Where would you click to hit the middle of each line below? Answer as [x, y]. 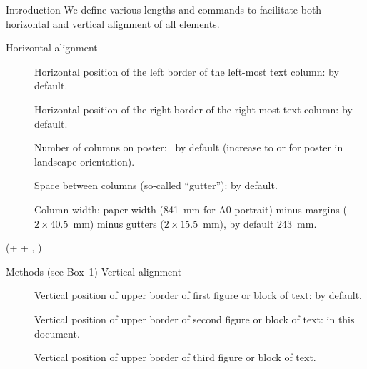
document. [57, 333]
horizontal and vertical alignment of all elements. [113, 23]
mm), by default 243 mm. [260, 223]
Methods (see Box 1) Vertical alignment [94, 271]
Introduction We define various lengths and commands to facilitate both [164, 9]
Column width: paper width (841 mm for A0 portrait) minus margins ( [191, 209]
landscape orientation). [85, 161]
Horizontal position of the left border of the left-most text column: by [187, 71]
